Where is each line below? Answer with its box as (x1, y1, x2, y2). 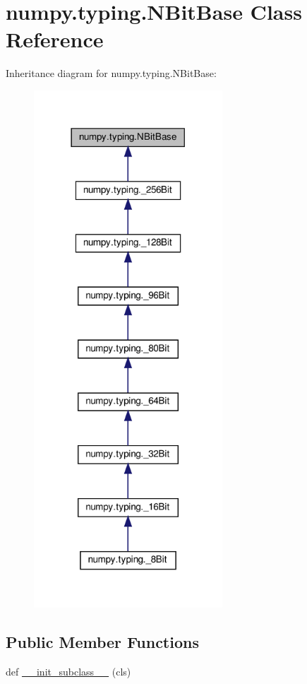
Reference (6, 25, 104, 54)
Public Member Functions (6, 630, 199, 652)
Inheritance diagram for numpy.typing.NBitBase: (6, 66, 217, 81)
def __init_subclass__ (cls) (6, 664, 131, 678)
